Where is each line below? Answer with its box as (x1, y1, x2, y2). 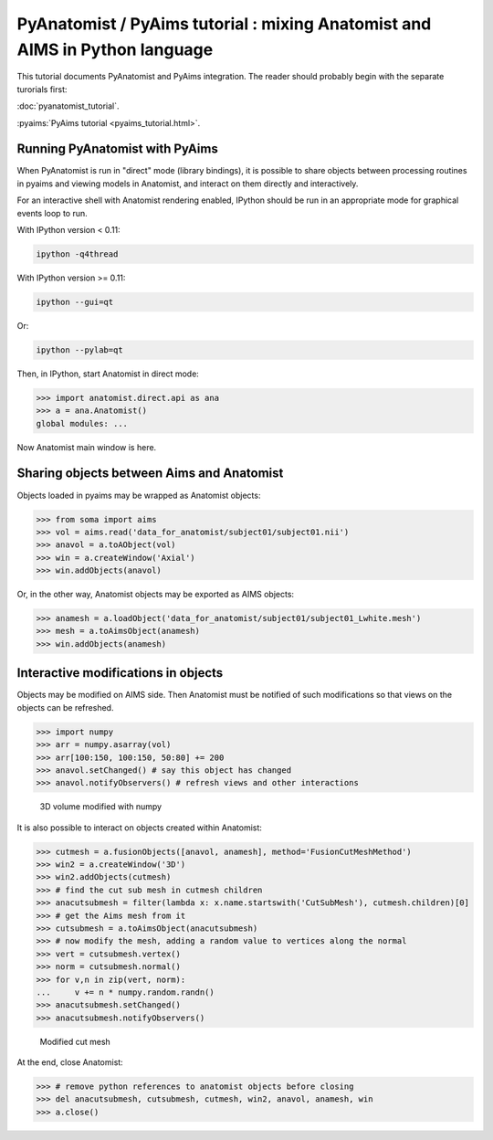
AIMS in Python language (16, 39, 214, 59)
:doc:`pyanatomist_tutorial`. (16, 100, 120, 111)
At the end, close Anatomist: (16, 1057, 123, 1068)
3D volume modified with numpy (39, 801, 163, 812)
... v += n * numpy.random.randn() (36, 987, 215, 997)
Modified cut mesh (39, 1036, 111, 1047)
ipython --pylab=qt (36, 344, 123, 355)
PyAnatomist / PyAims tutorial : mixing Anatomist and (16, 14, 432, 34)
